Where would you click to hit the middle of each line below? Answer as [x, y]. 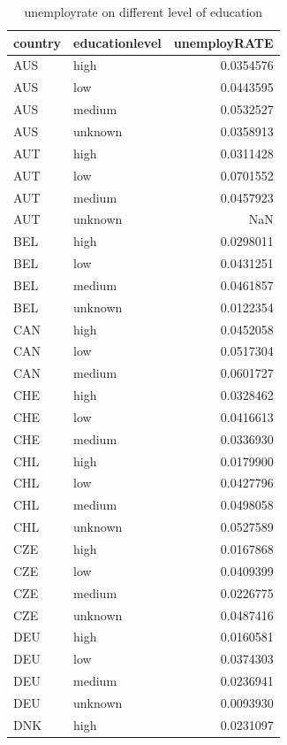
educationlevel [117, 42]
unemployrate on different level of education [143, 12]
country [38, 42]
